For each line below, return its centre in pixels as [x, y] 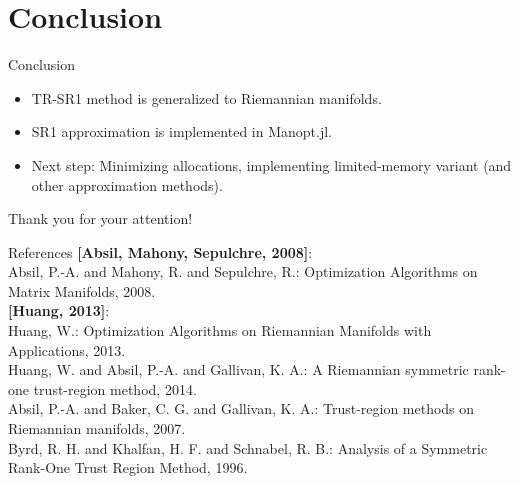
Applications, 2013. [67, 349]
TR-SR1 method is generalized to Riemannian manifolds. [206, 97]
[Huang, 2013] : [59, 310]
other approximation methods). [127, 184]
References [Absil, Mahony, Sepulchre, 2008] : [160, 251]
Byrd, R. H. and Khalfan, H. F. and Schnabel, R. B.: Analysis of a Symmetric [248, 447]
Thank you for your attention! [100, 218]
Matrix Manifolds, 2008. [82, 290]
